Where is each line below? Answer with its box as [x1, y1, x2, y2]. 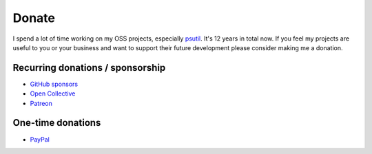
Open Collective [30, 89, 76, 98]
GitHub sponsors [30, 80, 79, 88]
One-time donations [12, 117, 101, 129]
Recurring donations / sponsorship [12, 62, 166, 74]
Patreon [30, 99, 53, 107]
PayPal [30, 135, 50, 144]
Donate [12, 10, 55, 25]
